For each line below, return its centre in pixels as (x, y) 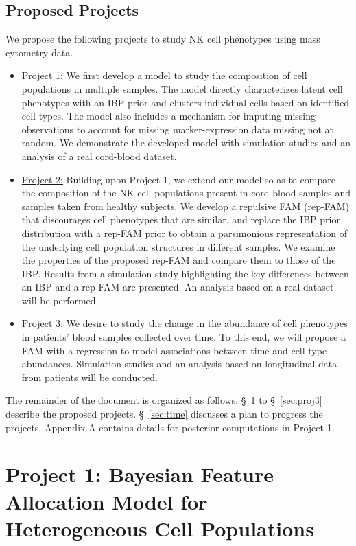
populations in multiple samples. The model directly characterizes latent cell (182, 88)
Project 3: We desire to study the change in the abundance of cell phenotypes (185, 323)
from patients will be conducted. (90, 377)
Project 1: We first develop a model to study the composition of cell (164, 75)
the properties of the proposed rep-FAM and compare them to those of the (179, 260)
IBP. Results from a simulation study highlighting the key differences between (185, 273)
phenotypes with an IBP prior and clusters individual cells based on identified (186, 102)
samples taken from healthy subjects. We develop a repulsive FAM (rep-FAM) (186, 206)
